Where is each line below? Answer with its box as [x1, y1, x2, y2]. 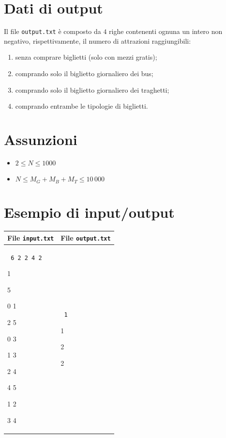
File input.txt [7, 232, 54, 243]
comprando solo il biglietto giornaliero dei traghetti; [15, 84, 169, 95]
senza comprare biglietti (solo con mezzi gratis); [15, 52, 157, 62]
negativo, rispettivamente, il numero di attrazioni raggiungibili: [4, 35, 191, 46]
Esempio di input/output [4, 202, 175, 222]
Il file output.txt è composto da [4, 26, 101, 36]
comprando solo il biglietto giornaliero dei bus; [15, 68, 153, 78]
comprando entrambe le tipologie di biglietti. [15, 101, 148, 111]
